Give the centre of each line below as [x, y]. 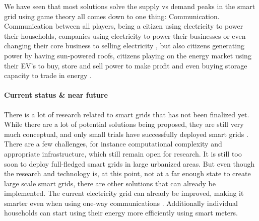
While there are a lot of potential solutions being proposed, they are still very [124, 124]
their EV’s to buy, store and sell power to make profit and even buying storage [126, 65]
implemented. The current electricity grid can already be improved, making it [124, 193]
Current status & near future [56, 95]
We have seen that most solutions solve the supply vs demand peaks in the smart [130, 6]
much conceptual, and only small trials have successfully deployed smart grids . [126, 134]
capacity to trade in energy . [48, 75]
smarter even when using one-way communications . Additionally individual [121, 203]
